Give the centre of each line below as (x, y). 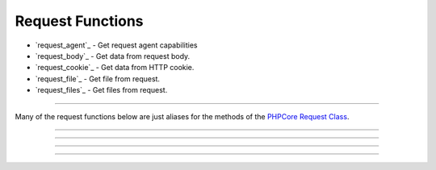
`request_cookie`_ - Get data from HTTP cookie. (115, 68)
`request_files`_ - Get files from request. (101, 90)
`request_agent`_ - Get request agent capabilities (116, 45)
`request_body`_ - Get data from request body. (113, 56)
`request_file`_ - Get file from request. (98, 79)
